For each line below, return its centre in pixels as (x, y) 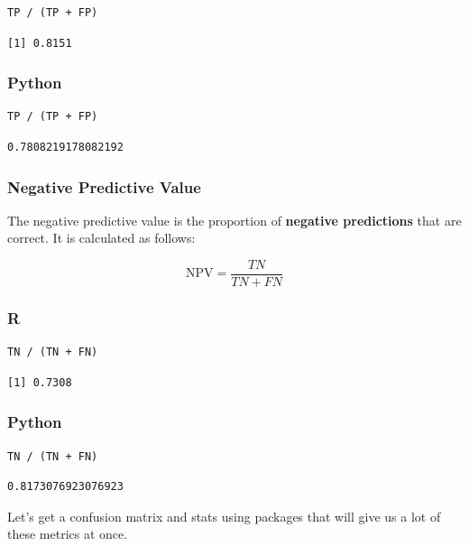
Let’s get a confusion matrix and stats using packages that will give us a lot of (224, 516)
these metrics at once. (68, 534)
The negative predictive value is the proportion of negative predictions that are (234, 220)
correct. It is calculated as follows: (101, 238)
